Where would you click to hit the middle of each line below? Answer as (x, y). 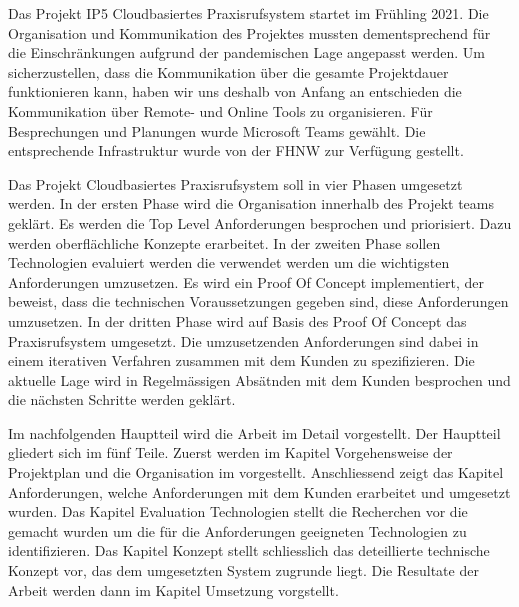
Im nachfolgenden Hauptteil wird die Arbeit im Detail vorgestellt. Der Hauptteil (254, 432)
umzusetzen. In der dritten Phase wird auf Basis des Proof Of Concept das (237, 320)
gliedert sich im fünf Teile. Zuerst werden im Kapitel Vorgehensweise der (230, 452)
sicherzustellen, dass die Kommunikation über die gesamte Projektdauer (228, 71)
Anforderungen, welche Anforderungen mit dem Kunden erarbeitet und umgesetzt (259, 491)
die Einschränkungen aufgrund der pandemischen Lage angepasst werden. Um (246, 52)
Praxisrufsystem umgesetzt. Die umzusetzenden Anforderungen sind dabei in (243, 340)
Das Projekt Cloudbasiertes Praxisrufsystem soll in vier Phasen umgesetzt (235, 183)
